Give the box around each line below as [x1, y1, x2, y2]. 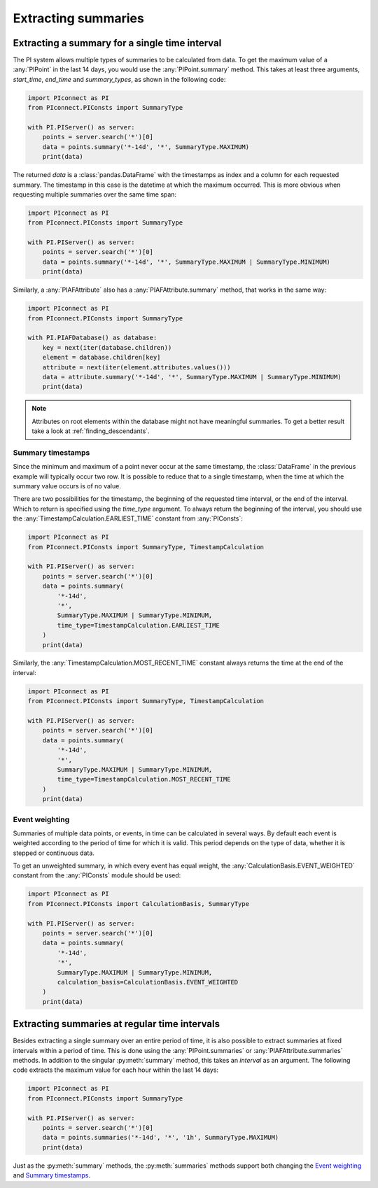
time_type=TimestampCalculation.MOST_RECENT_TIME [57, 775, 231, 784]
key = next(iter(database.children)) [42, 344, 172, 351]
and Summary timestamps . [13, 1171, 91, 1180]
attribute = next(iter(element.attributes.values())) [42, 363, 231, 371]
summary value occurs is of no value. [13, 482, 122, 490]
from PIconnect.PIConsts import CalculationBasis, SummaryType [27, 900, 250, 907]
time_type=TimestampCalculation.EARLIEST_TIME [57, 621, 220, 629]
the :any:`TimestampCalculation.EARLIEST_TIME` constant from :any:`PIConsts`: [13, 514, 243, 523]
